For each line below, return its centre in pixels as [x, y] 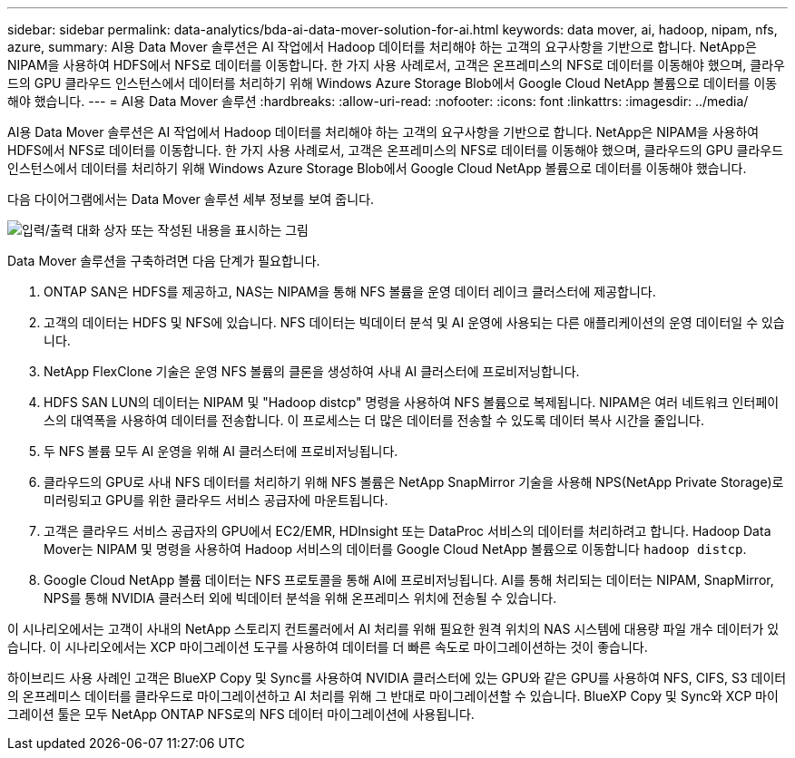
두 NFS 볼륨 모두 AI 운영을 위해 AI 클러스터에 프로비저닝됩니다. [221, 451]
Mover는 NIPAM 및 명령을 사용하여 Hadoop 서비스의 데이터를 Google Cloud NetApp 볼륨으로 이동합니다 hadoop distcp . [395, 549]
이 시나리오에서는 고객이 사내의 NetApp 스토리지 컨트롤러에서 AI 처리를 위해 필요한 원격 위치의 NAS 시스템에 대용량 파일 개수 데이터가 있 [393, 629]
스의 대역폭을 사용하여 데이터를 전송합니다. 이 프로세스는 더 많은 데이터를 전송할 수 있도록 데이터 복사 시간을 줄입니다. [374, 420]
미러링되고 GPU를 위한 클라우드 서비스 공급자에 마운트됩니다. [216, 500]
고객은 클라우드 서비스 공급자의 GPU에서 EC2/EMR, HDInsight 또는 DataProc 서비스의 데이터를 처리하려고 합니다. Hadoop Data [407, 531]
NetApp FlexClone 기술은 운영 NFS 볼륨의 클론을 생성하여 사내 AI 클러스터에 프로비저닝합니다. [312, 371]
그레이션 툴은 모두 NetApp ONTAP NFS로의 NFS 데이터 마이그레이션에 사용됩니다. [241, 714]
